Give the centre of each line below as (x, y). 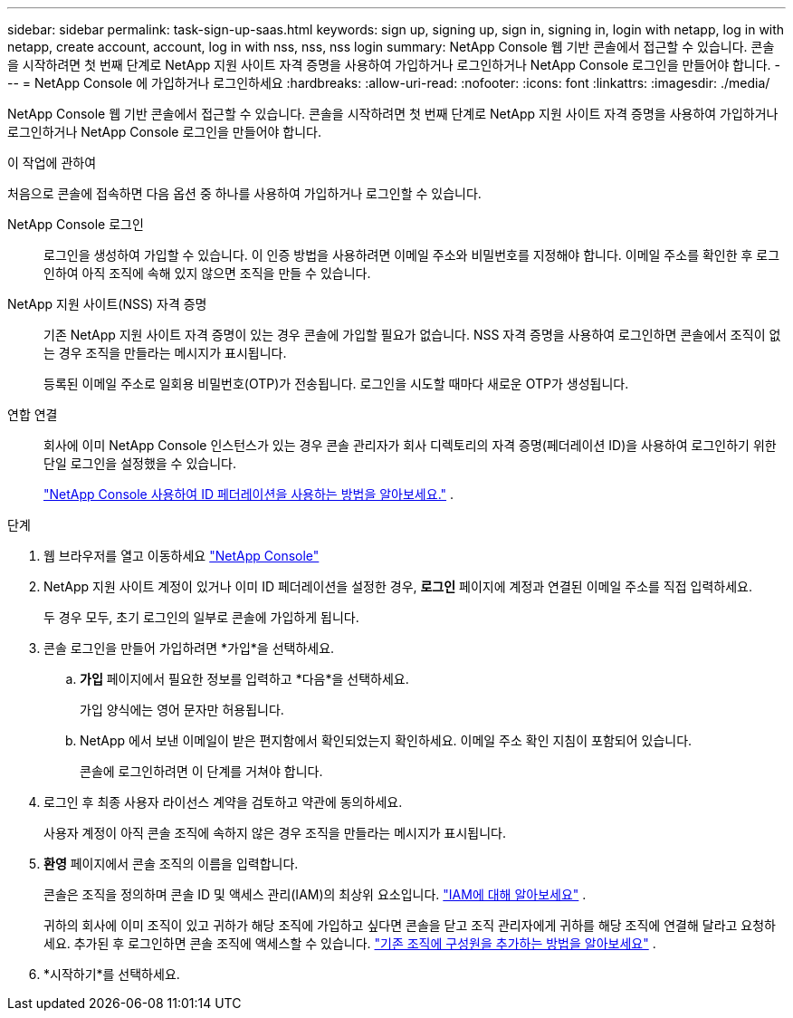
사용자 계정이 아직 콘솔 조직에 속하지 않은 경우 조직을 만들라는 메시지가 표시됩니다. (275, 833)
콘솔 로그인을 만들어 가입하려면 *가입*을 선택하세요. (189, 648)
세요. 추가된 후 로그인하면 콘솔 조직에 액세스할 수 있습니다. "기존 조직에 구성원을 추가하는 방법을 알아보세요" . (350, 943)
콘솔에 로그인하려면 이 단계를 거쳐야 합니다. (201, 771)
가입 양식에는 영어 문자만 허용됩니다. (182, 710)
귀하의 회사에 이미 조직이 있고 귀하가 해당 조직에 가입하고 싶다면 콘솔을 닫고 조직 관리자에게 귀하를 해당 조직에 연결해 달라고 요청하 (410, 925)
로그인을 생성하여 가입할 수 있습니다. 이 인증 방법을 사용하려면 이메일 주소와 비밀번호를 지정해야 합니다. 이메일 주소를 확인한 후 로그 (412, 255)
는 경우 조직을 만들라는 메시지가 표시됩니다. (165, 353)
